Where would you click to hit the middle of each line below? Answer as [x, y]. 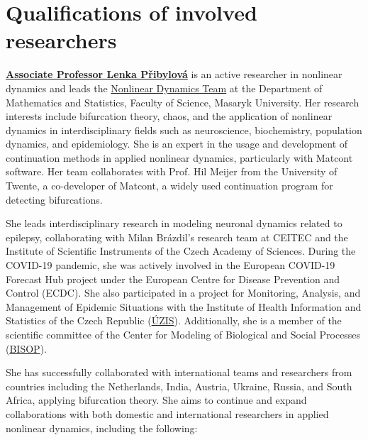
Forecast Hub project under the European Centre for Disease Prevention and [173, 279]
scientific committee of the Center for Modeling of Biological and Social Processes [183, 334]
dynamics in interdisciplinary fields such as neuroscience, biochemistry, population [184, 130]
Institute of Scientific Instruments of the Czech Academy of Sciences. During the [181, 251]
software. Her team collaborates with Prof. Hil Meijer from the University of [172, 171]
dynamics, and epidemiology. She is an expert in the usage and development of [177, 144]
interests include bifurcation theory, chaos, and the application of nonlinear [169, 116]
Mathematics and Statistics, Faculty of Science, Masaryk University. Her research [183, 102]
